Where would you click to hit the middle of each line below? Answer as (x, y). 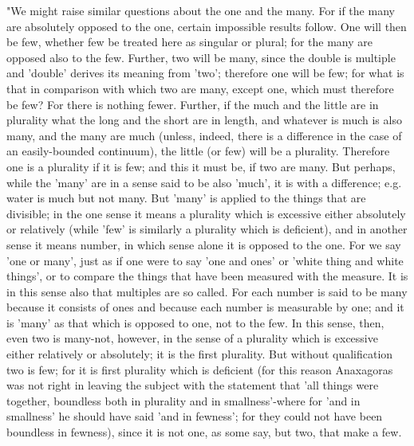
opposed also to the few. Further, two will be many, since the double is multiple (201, 57)
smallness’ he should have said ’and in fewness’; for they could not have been (195, 416)
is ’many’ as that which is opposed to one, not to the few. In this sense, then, (195, 322)
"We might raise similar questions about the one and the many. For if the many (201, 10)
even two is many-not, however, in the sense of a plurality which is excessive (192, 338)
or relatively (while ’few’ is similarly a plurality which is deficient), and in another (207, 229)
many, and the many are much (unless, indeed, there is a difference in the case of (204, 135)
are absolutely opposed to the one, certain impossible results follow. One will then (207, 26)
